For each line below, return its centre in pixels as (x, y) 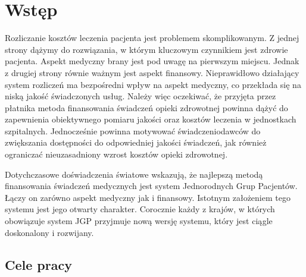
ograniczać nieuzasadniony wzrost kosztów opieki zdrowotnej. (116, 154)
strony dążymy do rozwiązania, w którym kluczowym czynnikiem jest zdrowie (146, 49)
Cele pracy (38, 264)
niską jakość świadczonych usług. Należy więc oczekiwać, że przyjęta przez (140, 96)
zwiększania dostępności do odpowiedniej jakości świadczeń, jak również (136, 142)
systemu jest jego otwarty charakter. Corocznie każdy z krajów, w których (140, 209)
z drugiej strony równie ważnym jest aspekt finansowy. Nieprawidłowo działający (152, 72)
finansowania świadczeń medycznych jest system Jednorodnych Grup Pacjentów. (151, 186)
